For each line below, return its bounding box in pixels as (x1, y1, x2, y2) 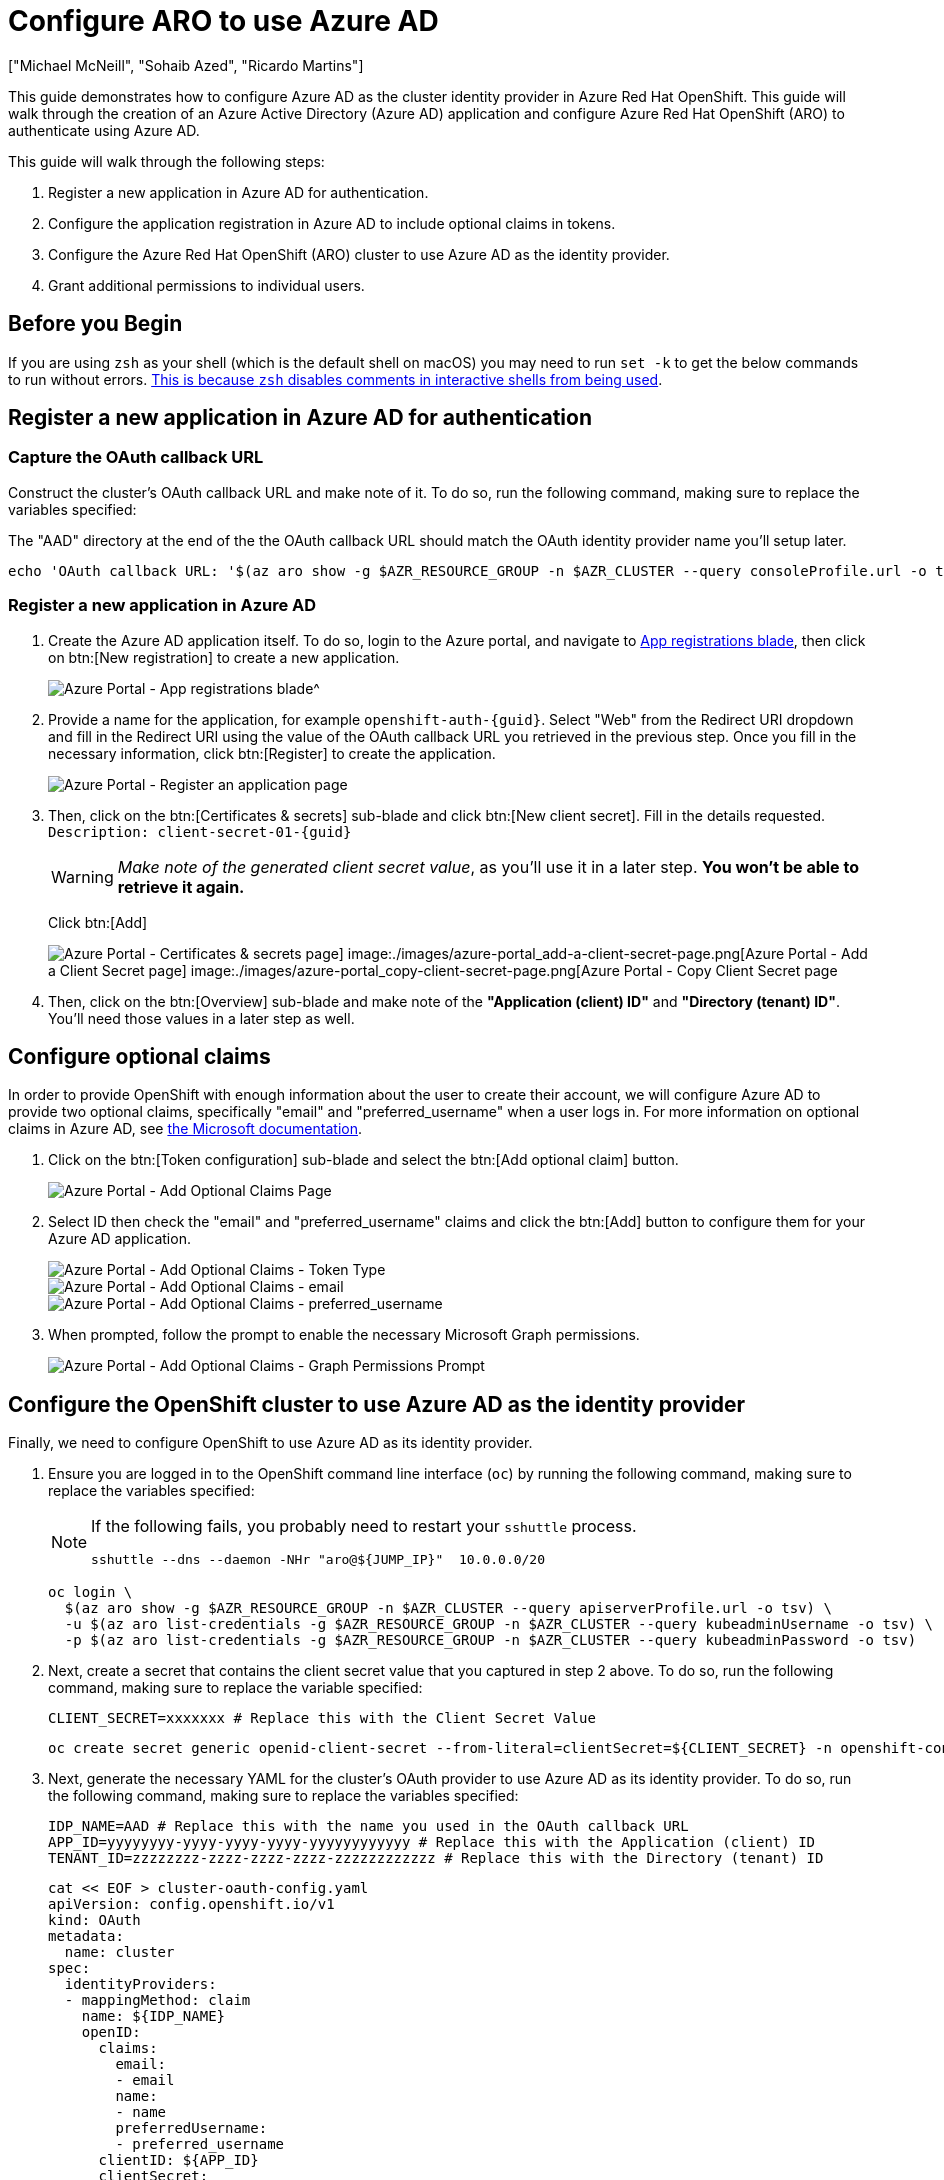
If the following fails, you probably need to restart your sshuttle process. (91, 1516, 637, 1537)
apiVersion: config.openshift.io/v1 (48, 1896, 335, 1913)
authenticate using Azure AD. (8, 121, 200, 139)
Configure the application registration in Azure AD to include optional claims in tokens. (48, 214, 616, 232)
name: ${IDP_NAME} (81, 2008, 226, 2025)
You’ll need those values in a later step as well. (48, 1009, 355, 1027)
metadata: (48, 1928, 124, 1945)
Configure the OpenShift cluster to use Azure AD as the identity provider (8, 1391, 745, 1417)
